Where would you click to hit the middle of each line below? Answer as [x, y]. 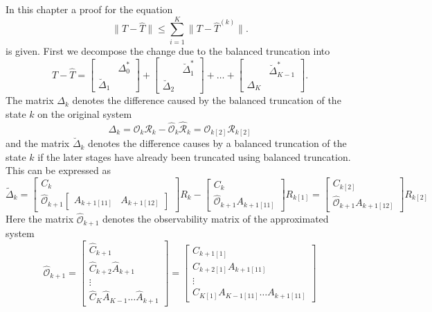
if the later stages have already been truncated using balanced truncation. [194, 156]
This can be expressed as [58, 170]
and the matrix [38, 143]
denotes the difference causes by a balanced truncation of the [217, 143]
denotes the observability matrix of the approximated [216, 219]
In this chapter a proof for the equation [89, 9]
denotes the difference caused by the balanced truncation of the [207, 100]
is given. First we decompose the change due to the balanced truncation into [168, 50]
